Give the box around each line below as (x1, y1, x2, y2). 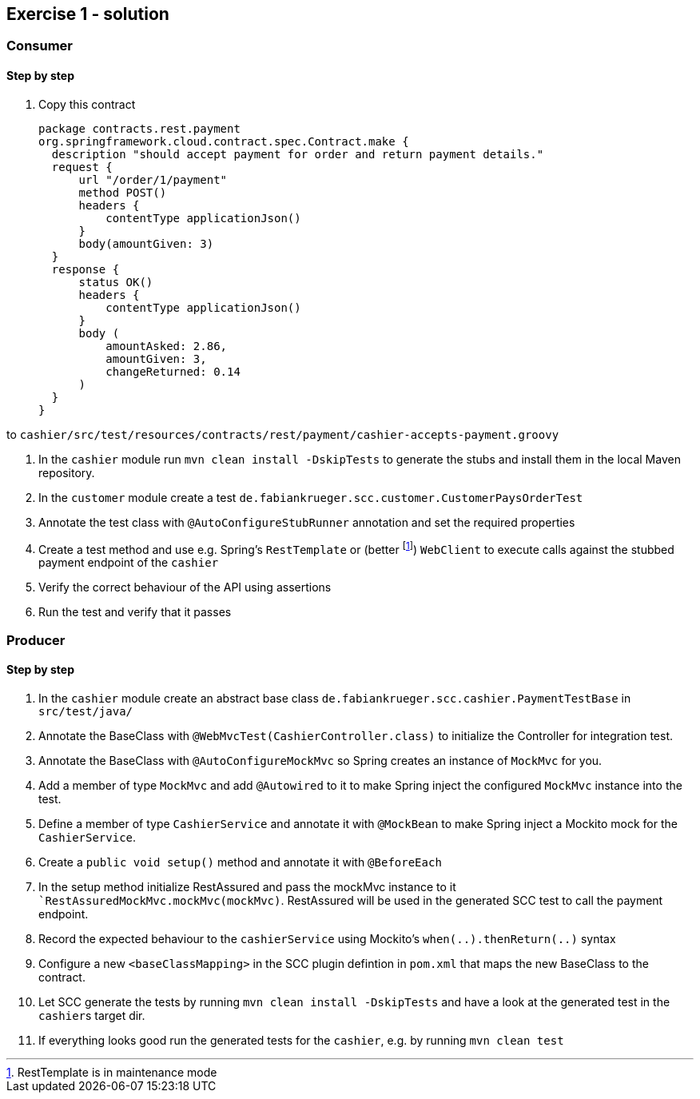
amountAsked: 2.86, (105, 339, 228, 352)
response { (51, 262, 120, 276)
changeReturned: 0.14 (105, 364, 241, 378)
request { (51, 160, 113, 173)
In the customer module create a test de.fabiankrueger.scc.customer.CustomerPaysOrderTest (38, 490, 583, 504)
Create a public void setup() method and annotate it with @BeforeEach (38, 854, 442, 869)
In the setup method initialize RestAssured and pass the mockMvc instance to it (38, 879, 456, 894)
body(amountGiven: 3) (78, 237, 214, 250)
